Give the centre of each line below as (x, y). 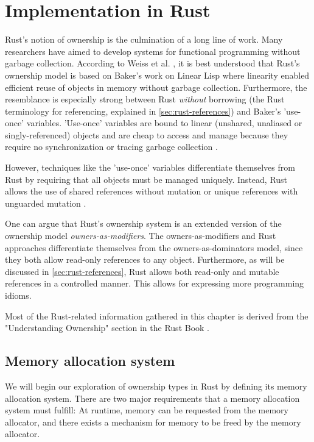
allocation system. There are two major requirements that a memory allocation (152, 398)
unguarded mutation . (46, 203)
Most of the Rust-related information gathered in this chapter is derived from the (157, 315)
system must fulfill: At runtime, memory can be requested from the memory (147, 410)
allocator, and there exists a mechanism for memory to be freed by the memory (153, 422)
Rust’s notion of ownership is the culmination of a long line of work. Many (144, 39)
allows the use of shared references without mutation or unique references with (152, 191)
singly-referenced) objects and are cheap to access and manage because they (147, 134)
